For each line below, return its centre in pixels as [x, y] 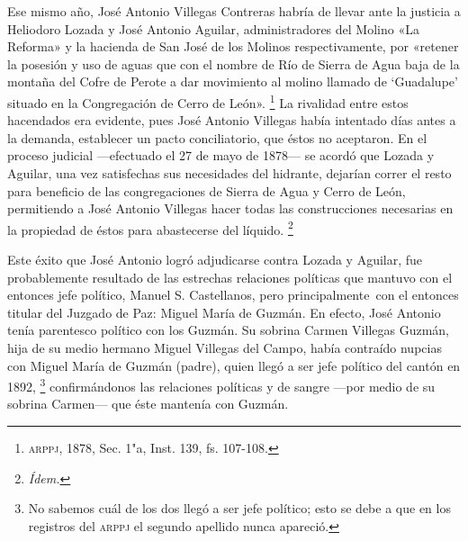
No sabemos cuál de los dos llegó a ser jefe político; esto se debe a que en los [239, 508]
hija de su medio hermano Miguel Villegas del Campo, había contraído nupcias [225, 347]
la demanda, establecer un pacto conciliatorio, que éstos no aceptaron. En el [217, 137]
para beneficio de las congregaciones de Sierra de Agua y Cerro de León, [207, 190]
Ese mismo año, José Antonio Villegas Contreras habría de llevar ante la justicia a [234, 11]
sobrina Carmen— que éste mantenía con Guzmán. [148, 404]
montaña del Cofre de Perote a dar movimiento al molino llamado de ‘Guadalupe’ [233, 81]
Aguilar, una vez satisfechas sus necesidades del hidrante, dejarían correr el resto [229, 173]
